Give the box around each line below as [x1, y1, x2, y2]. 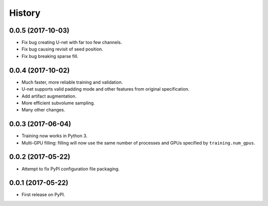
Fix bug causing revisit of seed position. [21, 46, 104, 52]
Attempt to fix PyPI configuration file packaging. [21, 166, 120, 172]
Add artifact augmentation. [21, 93, 77, 99]
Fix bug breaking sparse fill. [21, 53, 79, 59]
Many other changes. [21, 107, 66, 113]
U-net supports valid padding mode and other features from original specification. [21, 86, 190, 92]
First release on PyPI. [21, 192, 66, 198]
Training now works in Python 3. [21, 133, 88, 139]
